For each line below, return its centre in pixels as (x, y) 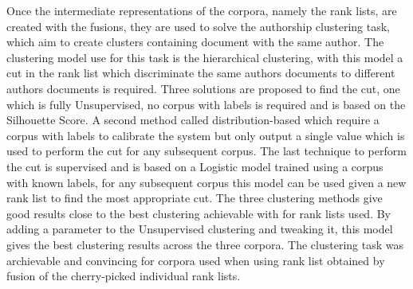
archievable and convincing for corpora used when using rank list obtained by (196, 260)
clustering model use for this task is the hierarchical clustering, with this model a (205, 57)
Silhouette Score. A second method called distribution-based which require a (193, 120)
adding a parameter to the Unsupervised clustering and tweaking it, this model (200, 229)
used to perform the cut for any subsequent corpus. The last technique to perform (206, 151)
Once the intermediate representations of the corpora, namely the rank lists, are (202, 10)
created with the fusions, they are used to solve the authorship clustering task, (198, 26)
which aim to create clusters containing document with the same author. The (195, 42)
